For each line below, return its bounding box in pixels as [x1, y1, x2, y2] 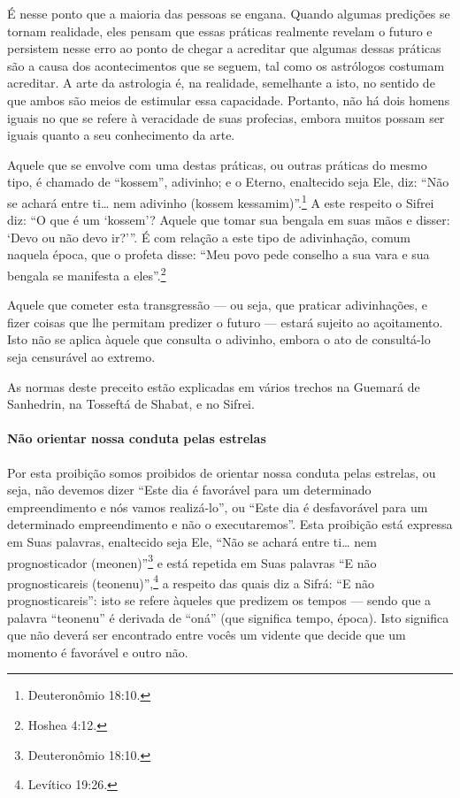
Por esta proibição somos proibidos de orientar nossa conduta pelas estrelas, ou [7, 463, 436, 481]
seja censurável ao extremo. [7, 348, 156, 365]
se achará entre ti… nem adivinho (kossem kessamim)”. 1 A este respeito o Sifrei [7, 190, 434, 211]
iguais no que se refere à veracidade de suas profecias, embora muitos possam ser [7, 108, 445, 127]
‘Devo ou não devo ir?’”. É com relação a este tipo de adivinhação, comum [7, 227, 410, 246]
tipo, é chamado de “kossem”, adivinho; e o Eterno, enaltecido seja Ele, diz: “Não [7, 173, 449, 191]
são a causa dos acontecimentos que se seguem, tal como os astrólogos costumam [7, 56, 445, 74]
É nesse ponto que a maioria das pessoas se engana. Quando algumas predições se [7, 4, 450, 22]
